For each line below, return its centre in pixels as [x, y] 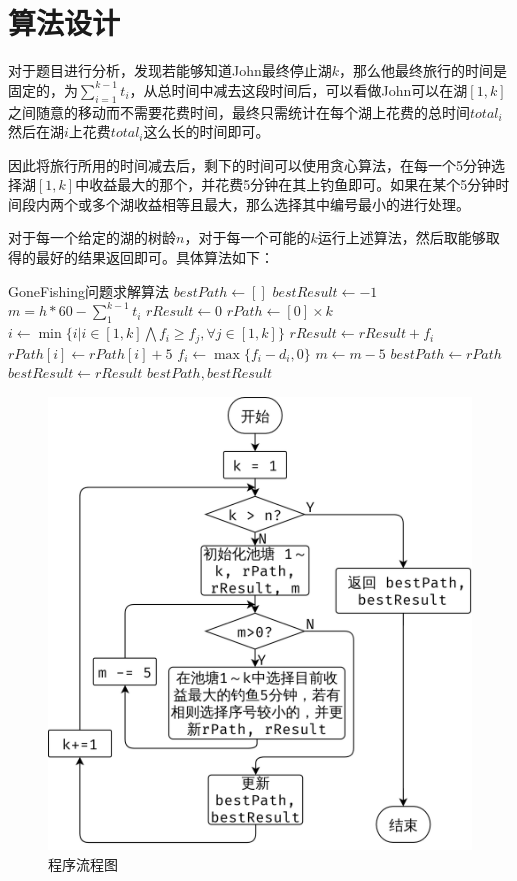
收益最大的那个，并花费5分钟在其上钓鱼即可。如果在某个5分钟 [292, 184]
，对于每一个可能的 [247, 237]
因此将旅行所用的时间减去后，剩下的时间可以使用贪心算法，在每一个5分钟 [249, 164]
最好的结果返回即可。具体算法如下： [154, 257]
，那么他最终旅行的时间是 [423, 70]
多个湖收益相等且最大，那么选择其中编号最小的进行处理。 [280, 203]
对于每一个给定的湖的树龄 [92, 237]
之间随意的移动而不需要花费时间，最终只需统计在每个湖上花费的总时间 [239, 111]
